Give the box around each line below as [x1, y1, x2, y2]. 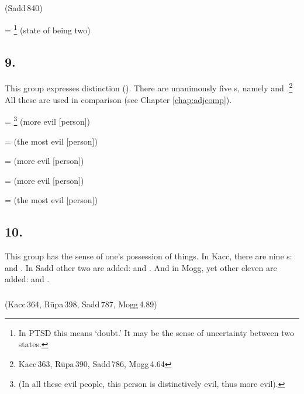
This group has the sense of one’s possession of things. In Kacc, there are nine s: [5, 250, 292, 262]
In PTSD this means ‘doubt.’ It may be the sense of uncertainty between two [18, 326, 295, 338]
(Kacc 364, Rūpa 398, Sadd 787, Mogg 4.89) [5, 298, 157, 310]
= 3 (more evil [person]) [5, 114, 91, 127]
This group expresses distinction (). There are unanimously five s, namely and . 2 [5, 80, 293, 94]
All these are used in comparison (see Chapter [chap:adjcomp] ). [5, 93, 232, 105]
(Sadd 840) [5, 2, 43, 14]
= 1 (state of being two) [5, 22, 91, 36]
